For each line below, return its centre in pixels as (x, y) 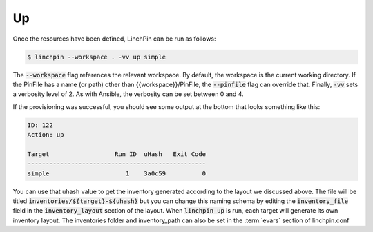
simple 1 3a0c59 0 (117, 173)
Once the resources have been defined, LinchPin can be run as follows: (115, 39)
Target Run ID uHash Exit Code (117, 154)
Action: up (46, 135)
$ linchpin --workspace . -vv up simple (96, 57)
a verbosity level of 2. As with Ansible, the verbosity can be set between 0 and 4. (128, 94)
